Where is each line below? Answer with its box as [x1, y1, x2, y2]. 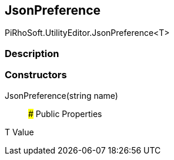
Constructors [5, 69, 67, 81]
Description [5, 47, 59, 59]
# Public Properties [28, 108, 102, 119]
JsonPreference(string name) [5, 90, 118, 101]
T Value [5, 126, 34, 137]
